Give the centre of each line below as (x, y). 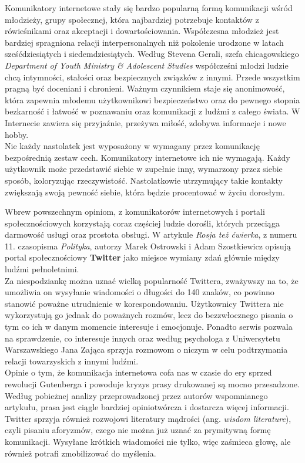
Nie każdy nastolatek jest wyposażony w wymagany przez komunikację (132, 146)
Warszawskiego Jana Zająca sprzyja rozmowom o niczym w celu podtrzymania (146, 349)
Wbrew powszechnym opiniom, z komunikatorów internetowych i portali (135, 212)
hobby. (17, 134)
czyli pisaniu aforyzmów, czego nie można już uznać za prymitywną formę (138, 430)
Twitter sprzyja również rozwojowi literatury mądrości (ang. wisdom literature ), (148, 418)
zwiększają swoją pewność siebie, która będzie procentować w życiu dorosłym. (145, 192)
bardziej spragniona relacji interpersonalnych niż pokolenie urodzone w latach (144, 42)
